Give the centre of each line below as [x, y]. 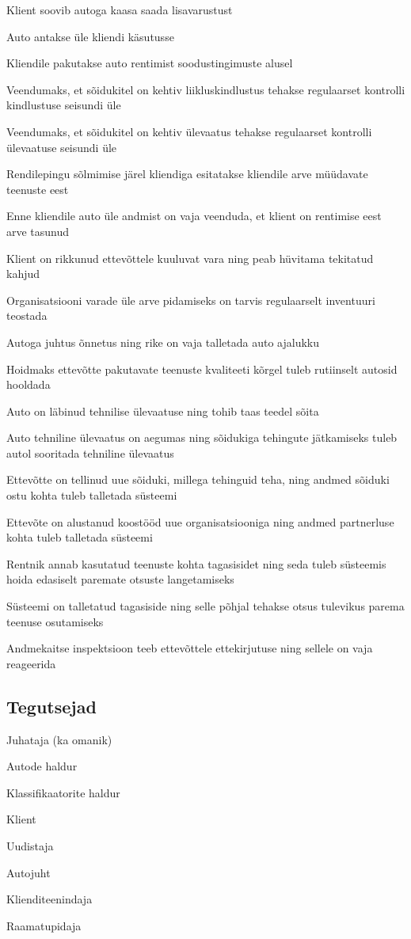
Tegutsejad [51, 706]
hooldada [29, 384]
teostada [27, 316]
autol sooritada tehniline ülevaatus [90, 452]
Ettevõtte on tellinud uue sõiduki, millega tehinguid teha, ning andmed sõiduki [198, 479]
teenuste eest [38, 189]
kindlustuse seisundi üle [64, 105]
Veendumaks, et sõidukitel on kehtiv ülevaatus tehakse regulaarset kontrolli [189, 131]
